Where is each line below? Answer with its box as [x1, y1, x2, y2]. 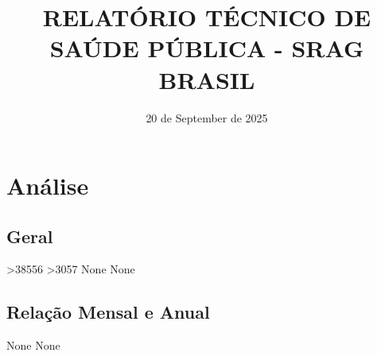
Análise [6, 169, 89, 202]
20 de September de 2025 [146, 109, 268, 126]
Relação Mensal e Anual [6, 300, 210, 324]
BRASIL [158, 63, 255, 95]
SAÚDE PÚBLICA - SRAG [49, 32, 364, 64]
